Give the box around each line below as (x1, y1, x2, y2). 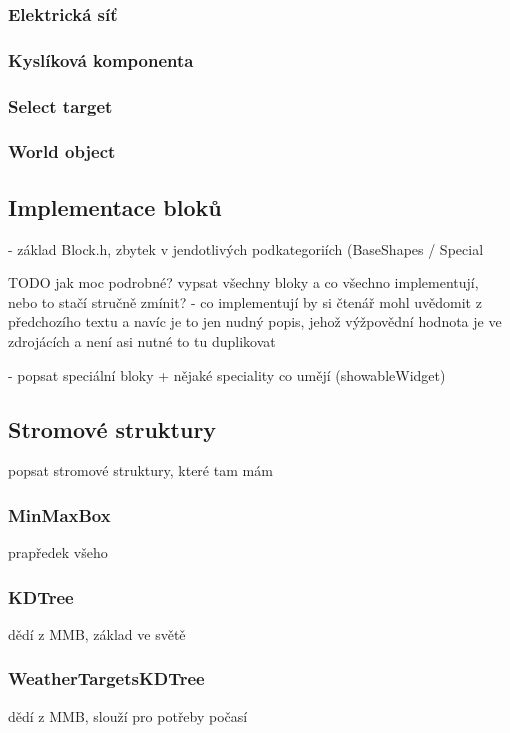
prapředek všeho (8, 542, 108, 563)
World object (8, 139, 116, 164)
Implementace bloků (8, 191, 222, 222)
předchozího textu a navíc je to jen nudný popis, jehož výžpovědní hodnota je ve (8, 311, 502, 332)
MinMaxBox (8, 502, 111, 527)
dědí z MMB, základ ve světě (8, 623, 186, 644)
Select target (8, 93, 113, 118)
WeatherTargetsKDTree (8, 666, 205, 691)
